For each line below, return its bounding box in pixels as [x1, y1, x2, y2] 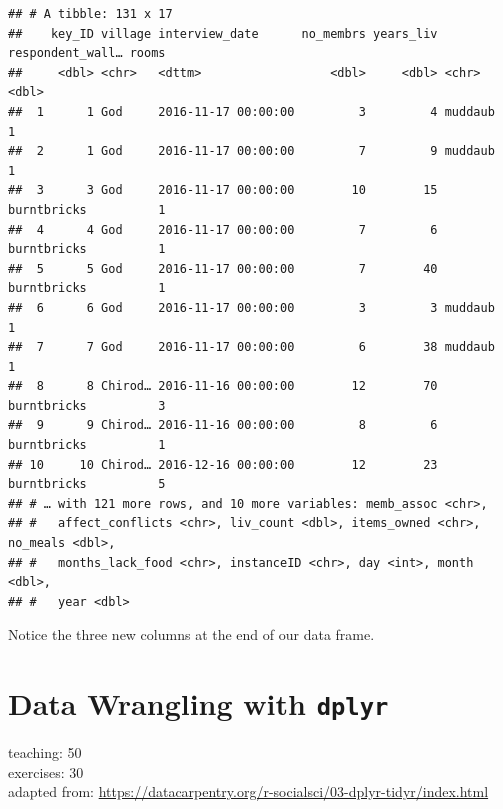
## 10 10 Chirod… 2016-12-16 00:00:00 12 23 [8, 457, 438, 472]
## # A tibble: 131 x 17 [8, 7, 173, 21]
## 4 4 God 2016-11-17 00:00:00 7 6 [8, 222, 438, 237]
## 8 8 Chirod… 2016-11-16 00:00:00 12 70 [8, 379, 438, 394]
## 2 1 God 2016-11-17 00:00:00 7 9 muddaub [8, 144, 495, 159]
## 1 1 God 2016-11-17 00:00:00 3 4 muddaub [8, 104, 495, 119]
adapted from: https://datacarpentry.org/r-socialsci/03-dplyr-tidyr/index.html [8, 781, 489, 802]
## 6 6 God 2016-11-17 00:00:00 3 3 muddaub [8, 300, 495, 315]
